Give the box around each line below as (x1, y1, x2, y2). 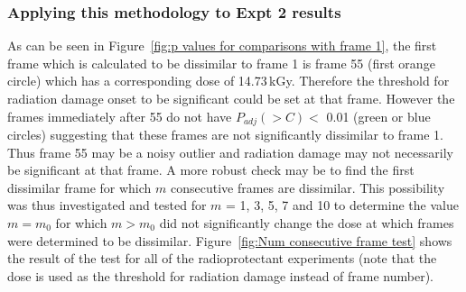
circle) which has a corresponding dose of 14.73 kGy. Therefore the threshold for (7, 71, 450, 90)
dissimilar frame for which (7, 178, 152, 196)
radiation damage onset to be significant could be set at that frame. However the (7, 89, 455, 107)
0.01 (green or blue (326, 106, 431, 125)
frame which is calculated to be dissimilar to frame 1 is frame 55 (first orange (7, 53, 435, 72)
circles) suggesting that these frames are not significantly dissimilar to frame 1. (7, 125, 443, 144)
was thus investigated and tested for (7, 196, 207, 214)
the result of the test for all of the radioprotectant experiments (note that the (7, 249, 437, 268)
